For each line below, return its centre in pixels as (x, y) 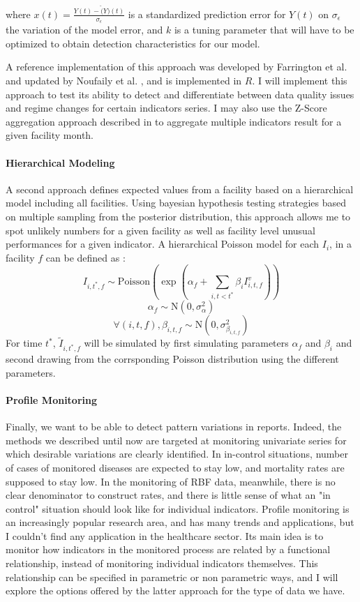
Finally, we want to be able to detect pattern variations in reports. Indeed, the (174, 427)
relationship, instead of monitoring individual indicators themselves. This (162, 563)
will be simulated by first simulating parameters (186, 343)
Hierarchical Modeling (60, 162)
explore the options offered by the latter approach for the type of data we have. (175, 590)
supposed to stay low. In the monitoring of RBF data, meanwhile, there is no (171, 481)
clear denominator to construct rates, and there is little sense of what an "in (168, 495)
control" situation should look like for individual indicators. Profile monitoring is (178, 508)
